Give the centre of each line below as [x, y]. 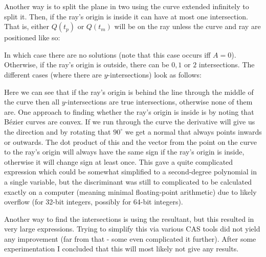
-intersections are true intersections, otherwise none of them [159, 102]
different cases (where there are [53, 74]
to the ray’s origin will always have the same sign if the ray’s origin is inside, [124, 152]
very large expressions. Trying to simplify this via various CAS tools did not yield [132, 229]
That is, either [27, 26]
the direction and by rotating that [58, 131]
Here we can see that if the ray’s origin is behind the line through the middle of [129, 92]
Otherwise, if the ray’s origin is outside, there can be [87, 65]
